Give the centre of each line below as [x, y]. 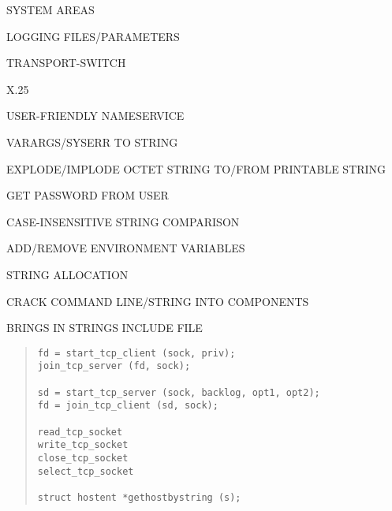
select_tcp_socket [86, 471]
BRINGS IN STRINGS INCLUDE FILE [105, 328]
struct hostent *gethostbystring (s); [139, 497]
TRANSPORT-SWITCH [66, 63]
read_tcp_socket [80, 432]
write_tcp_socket [83, 445]
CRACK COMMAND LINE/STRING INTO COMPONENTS [158, 301]
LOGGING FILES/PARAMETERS [93, 36]
